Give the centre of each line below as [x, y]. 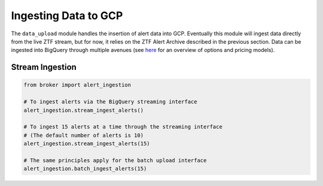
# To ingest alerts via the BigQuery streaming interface [110, 102]
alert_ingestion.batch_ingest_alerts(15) [85, 169]
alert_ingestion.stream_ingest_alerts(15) [87, 144]
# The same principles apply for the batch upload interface [115, 160]
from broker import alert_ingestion [77, 85]
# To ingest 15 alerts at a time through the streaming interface [123, 127]
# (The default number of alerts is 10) [83, 135]
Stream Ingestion [44, 67]
